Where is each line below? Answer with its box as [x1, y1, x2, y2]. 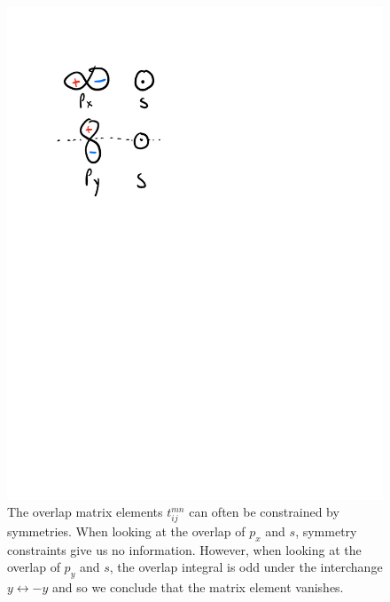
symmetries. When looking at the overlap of [7, 521, 246, 540]
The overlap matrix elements [7, 503, 163, 521]
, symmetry [295, 521, 357, 540]
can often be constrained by [189, 503, 339, 521]
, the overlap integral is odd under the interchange [109, 558, 383, 576]
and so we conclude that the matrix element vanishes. [52, 578, 344, 597]
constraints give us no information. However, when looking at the [7, 540, 362, 558]
